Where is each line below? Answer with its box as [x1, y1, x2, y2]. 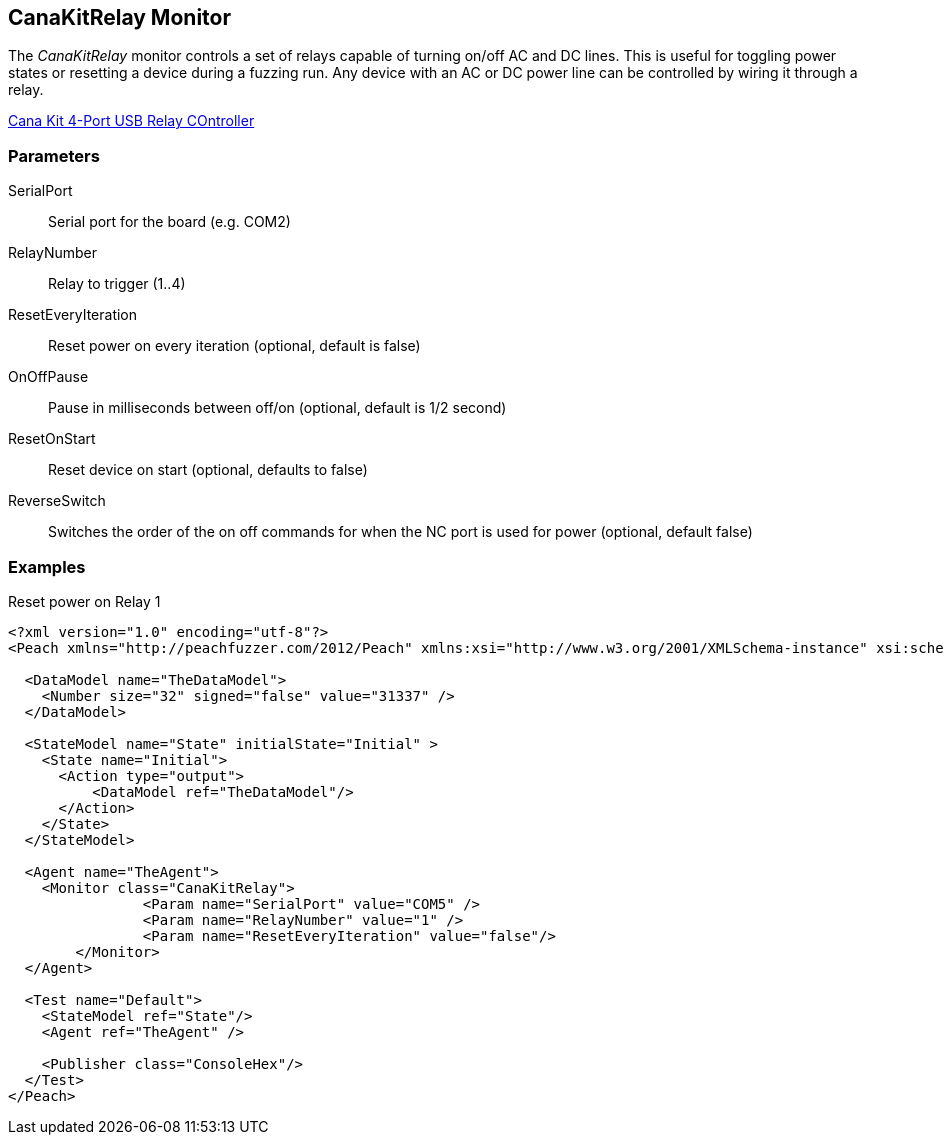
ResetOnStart [8, 430, 96, 448]
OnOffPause [8, 368, 89, 386]
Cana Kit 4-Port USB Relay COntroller [8, 112, 255, 130]
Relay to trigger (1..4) [48, 275, 186, 293]
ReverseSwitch [8, 492, 106, 510]
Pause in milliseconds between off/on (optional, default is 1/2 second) [48, 399, 507, 417]
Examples [8, 556, 86, 577]
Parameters [8, 145, 100, 166]
